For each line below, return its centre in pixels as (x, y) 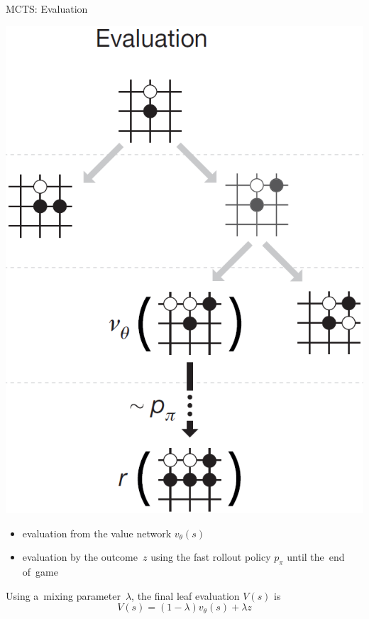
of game (40, 571)
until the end (316, 557)
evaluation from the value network (97, 533)
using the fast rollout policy (211, 557)
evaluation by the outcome (80, 557)
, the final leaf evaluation (186, 595)
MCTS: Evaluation (47, 9)
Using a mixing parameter (63, 595)
